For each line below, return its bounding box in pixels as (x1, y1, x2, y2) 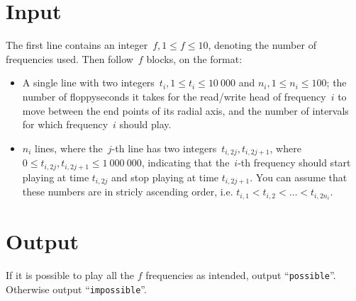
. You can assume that (250, 169, 347, 184)
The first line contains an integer (6, 38, 148, 52)
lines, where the (35, 140, 103, 155)
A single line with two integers (22, 75, 155, 90)
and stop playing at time (111, 169, 219, 184)
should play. (119, 117, 172, 132)
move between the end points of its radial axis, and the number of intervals (22, 103, 349, 118)
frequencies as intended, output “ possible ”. (145, 268, 336, 283)
